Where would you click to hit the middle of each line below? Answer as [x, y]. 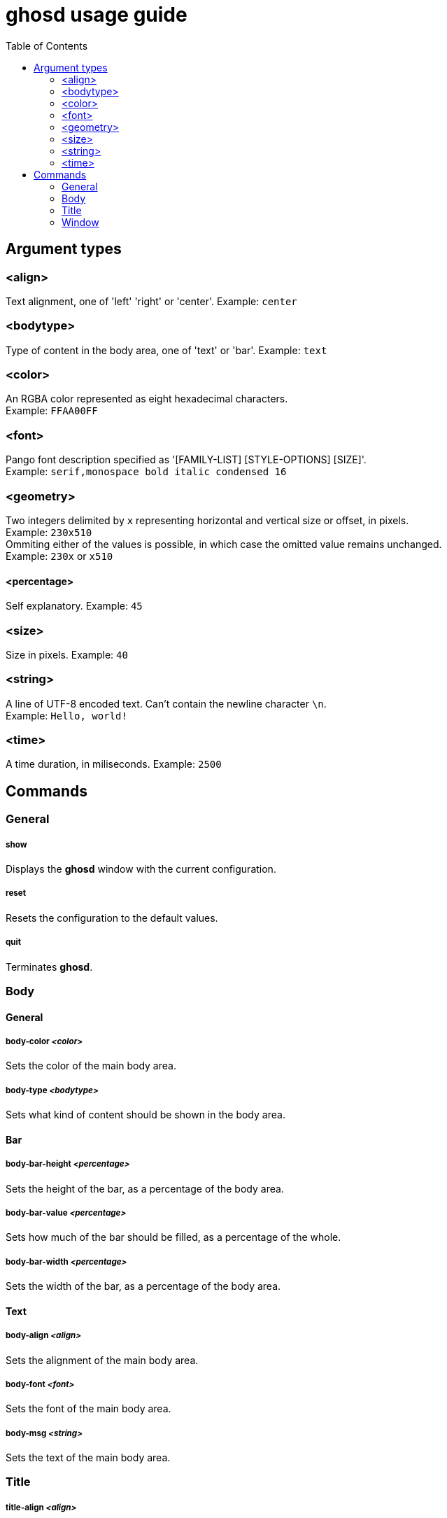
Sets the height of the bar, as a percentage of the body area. [145, 1188]
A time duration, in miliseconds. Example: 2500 [114, 764]
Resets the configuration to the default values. [112, 918]
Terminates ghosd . [49, 967]
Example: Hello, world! [66, 715]
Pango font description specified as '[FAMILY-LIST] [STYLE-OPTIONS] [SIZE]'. [186, 460]
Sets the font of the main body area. [88, 1409]
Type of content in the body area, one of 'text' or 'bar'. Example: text [166, 350]
